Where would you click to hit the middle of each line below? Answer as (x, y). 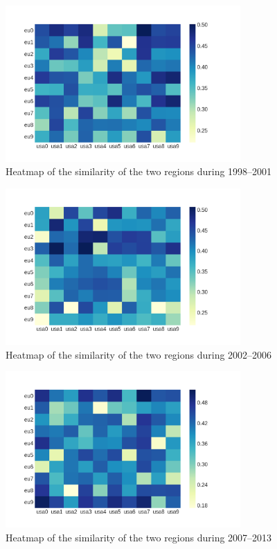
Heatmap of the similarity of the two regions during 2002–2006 (139, 354)
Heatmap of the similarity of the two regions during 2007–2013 (139, 537)
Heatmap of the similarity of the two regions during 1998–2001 (139, 171)
